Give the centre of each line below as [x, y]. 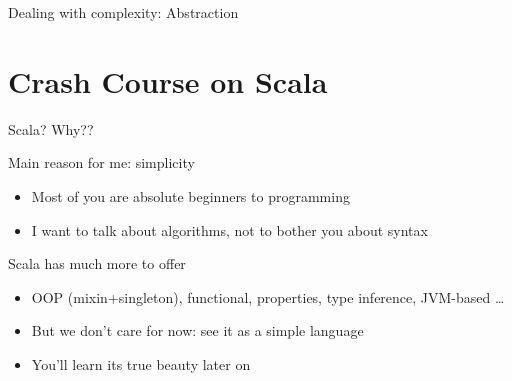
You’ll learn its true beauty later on [141, 363]
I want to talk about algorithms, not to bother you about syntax [229, 229]
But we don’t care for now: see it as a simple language [197, 330]
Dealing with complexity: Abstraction [123, 12]
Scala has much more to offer [97, 263]
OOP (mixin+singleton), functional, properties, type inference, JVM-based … [268, 296]
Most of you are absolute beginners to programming [190, 195]
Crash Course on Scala [168, 80]
